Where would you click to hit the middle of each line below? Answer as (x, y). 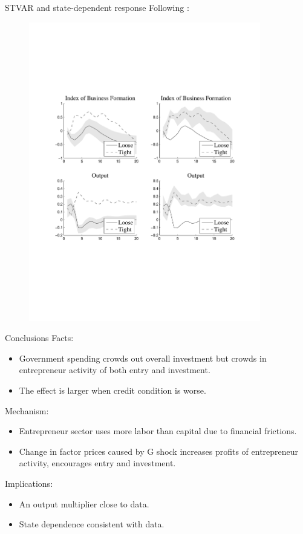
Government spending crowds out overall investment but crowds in (143, 358)
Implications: (29, 483)
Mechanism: (27, 410)
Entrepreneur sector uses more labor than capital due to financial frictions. (158, 431)
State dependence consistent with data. (92, 524)
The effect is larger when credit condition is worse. (112, 390)
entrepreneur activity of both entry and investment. (115, 370)
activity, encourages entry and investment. (97, 463)
